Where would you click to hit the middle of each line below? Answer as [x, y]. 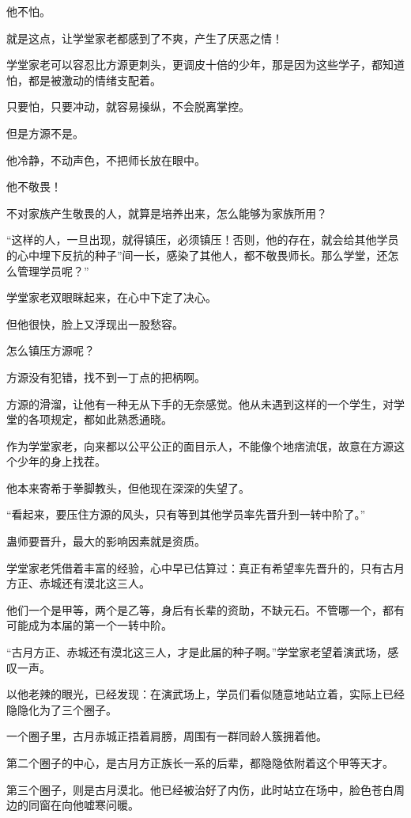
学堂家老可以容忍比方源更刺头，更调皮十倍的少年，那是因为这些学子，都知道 [205, 65]
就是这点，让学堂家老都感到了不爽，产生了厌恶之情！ [145, 38]
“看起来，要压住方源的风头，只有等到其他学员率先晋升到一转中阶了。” [186, 514]
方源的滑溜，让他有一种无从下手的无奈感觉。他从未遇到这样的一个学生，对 [200, 403]
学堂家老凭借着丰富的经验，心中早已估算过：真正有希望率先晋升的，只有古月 [205, 567]
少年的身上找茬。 [61, 461]
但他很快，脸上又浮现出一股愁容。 [95, 323]
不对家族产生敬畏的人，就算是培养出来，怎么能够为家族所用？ [167, 213]
